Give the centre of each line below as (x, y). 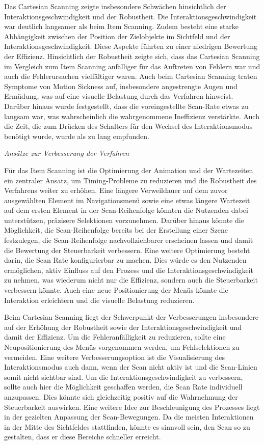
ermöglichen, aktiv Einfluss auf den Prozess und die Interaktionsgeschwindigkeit (129, 270)
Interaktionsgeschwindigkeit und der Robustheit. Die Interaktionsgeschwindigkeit (130, 16)
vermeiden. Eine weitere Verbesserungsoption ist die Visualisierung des (114, 357)
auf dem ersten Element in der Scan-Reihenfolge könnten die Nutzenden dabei (126, 210)
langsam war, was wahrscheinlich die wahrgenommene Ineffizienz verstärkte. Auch (132, 116)
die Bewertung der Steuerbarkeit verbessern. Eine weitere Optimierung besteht (127, 250)
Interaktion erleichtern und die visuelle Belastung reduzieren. (99, 300)
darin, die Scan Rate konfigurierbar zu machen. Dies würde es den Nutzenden (125, 260)
